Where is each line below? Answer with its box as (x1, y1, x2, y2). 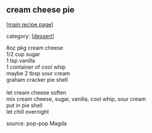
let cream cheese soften (6, 88, 66, 96)
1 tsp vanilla (6, 57, 35, 64)
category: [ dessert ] (6, 32, 54, 40)
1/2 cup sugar (6, 51, 40, 58)
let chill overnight (6, 108, 49, 115)
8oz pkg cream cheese (6, 44, 63, 51)
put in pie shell (6, 102, 43, 109)
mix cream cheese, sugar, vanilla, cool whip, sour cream (6, 95, 146, 102)
